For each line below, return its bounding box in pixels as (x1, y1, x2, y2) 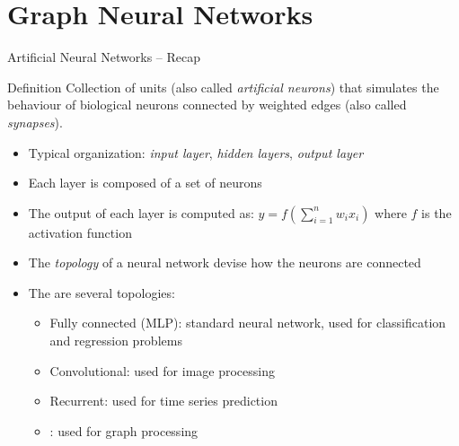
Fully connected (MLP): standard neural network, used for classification (49, 313, 446, 332)
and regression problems (49, 331, 182, 350)
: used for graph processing (49, 421, 199, 440)
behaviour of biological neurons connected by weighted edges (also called (7, 95, 407, 114)
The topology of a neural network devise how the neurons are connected (28, 253, 421, 272)
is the (421, 203, 452, 222)
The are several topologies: (28, 283, 175, 302)
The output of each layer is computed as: (28, 203, 254, 222)
